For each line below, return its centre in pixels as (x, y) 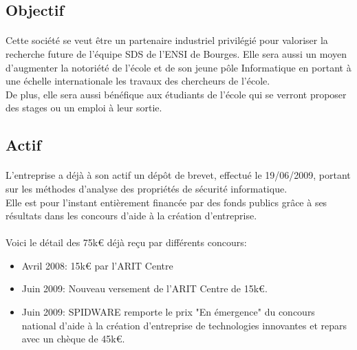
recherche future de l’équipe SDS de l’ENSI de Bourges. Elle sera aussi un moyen (176, 53)
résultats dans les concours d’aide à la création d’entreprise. (131, 216)
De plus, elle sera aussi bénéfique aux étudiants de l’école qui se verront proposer (176, 94)
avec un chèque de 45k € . (73, 339)
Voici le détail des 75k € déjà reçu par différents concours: (126, 242)
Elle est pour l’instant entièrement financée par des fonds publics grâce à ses (166, 202)
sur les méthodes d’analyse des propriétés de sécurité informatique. (147, 188)
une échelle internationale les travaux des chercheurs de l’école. (138, 81)
